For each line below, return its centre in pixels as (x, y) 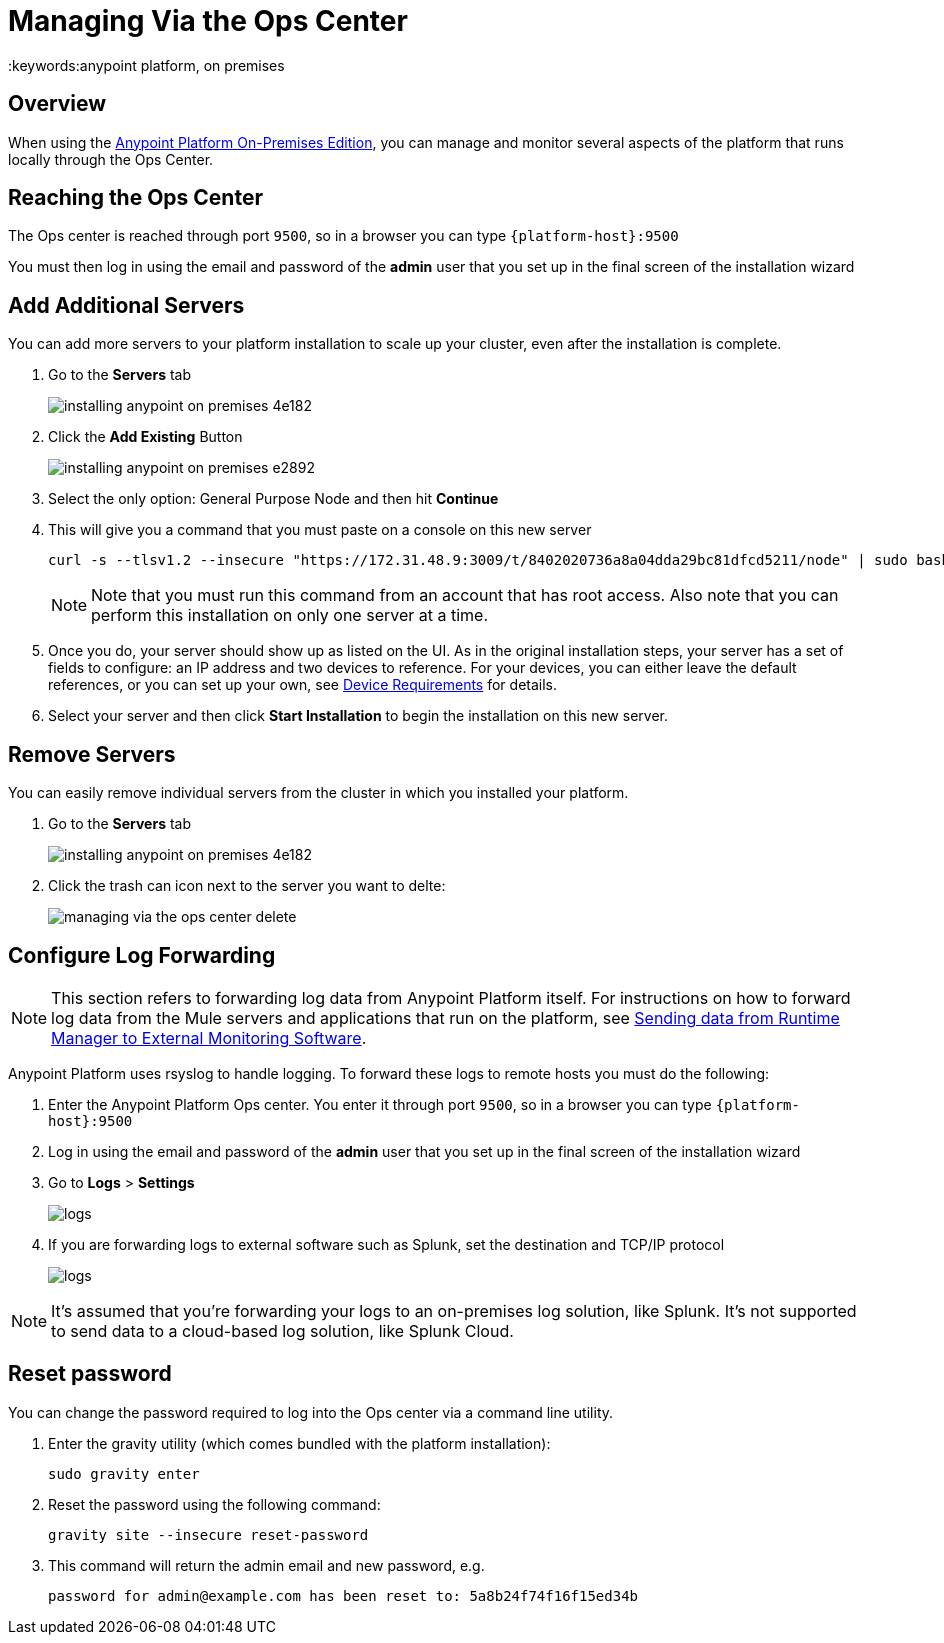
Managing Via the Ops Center (208, 21)
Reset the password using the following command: (214, 1504)
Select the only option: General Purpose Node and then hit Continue (273, 499)
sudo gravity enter (124, 1473)
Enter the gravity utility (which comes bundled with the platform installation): (299, 1443)
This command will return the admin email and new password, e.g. (266, 1565)
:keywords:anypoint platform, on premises (146, 65)
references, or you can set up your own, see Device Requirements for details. (303, 685)
